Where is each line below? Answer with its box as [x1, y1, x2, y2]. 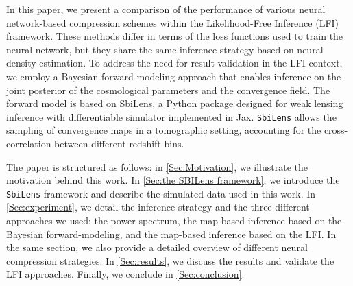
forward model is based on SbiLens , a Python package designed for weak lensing [6, 96, 343, 110]
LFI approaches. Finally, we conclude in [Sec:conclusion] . [6, 267, 245, 281]
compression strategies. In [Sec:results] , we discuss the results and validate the [6, 253, 334, 267]
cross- [324, 123, 348, 137]
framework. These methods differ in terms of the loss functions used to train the [6, 29, 343, 43]
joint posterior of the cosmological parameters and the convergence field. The [6, 82, 330, 97]
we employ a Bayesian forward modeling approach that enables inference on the [6, 69, 341, 83]
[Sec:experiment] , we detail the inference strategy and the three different [6, 200, 310, 214]
